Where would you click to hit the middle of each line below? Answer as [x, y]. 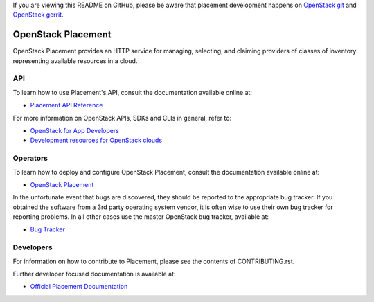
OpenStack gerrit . [38, 15]
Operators [30, 158]
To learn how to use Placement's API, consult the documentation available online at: [133, 92]
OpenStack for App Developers [74, 131]
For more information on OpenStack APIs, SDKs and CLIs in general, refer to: [122, 118]
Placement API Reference [66, 105]
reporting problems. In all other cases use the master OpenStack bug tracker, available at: [141, 217]
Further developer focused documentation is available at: [94, 274]
